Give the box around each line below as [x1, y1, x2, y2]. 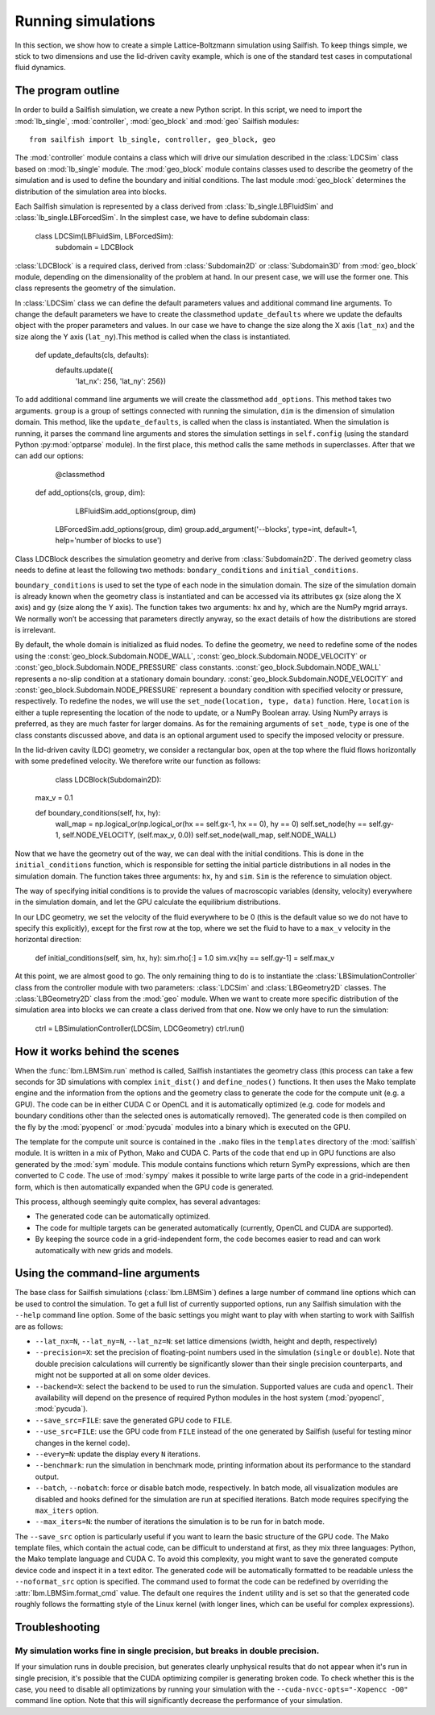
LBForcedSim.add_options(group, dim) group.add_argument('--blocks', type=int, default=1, [55, 524, 358, 534]
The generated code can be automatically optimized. [35, 1211, 211, 1221]
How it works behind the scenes [14, 1044, 180, 1058]
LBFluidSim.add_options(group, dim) [75, 506, 197, 516]
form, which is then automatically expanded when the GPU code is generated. [14, 1181, 274, 1192]
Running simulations [14, 12, 156, 30]
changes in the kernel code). [35, 1438, 130, 1447]
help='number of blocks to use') [55, 536, 163, 546]
